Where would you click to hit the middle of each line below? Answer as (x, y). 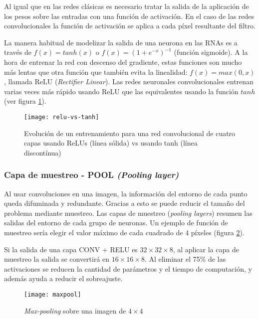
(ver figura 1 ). (25, 101)
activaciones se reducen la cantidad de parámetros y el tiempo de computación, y (128, 268)
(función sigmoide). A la (211, 52)
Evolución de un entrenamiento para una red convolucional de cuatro (130, 133)
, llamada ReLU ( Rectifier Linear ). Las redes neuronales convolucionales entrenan (129, 81)
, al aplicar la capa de (206, 249)
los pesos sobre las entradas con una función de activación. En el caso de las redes (129, 16)
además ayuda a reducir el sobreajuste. (63, 278)
